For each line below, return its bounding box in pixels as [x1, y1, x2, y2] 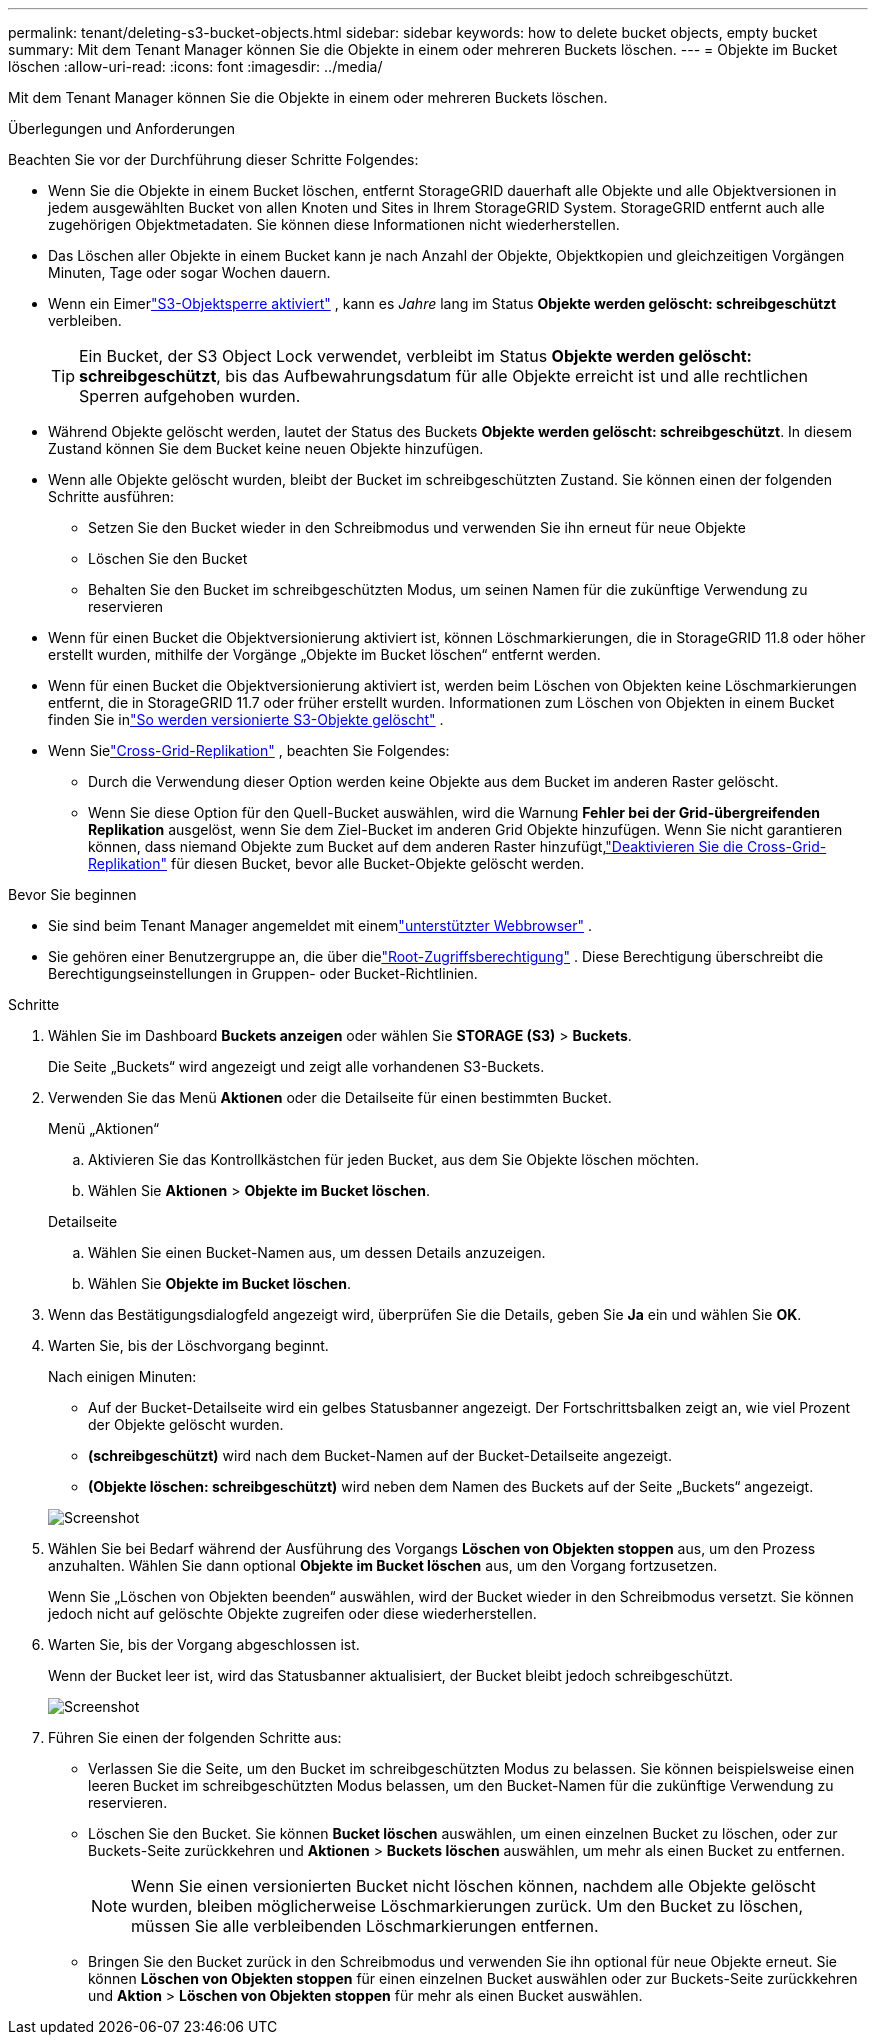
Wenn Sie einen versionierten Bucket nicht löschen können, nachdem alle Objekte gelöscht [131, 1876, 816, 1896]
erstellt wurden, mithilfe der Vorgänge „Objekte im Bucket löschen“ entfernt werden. [48, 646, 601, 663]
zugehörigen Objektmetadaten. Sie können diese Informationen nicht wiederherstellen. [48, 216, 620, 233]
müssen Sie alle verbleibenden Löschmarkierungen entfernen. [131, 1916, 599, 1936]
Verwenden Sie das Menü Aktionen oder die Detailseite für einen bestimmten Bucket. [48, 1089, 612, 1106]
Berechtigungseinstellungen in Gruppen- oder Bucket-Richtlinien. [48, 965, 478, 982]
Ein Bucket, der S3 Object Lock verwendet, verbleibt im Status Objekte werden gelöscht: [79, 346, 752, 366]
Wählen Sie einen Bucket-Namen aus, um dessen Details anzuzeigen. [88, 1244, 546, 1261]
